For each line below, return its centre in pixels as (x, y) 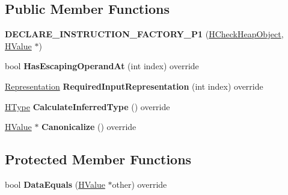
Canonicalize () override (89, 127)
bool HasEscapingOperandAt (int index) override (102, 66)
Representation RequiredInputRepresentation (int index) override (134, 86)
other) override (139, 184)
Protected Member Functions (98, 159)
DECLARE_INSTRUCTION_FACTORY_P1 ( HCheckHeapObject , (144, 34)
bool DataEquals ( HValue (55, 184)
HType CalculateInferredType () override (87, 106)
